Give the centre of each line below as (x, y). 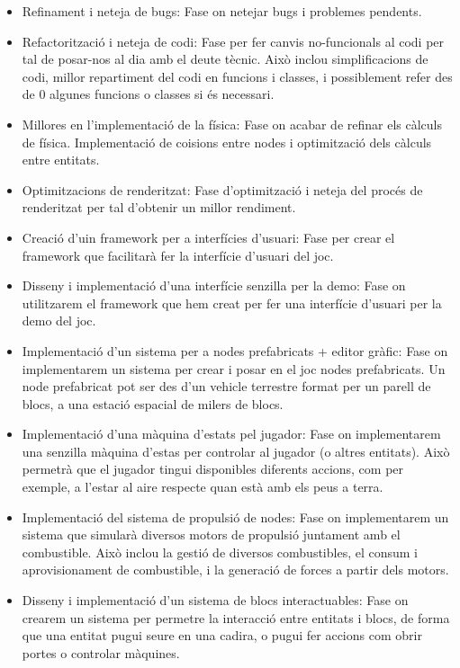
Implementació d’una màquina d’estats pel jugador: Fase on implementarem (231, 434)
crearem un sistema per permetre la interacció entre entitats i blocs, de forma (236, 617)
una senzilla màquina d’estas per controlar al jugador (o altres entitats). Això (236, 451)
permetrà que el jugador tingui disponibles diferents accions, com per (213, 469)
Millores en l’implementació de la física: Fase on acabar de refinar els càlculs (232, 124)
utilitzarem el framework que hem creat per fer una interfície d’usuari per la (232, 303)
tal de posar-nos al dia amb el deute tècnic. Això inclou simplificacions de (225, 59)
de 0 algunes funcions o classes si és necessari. (148, 94)
